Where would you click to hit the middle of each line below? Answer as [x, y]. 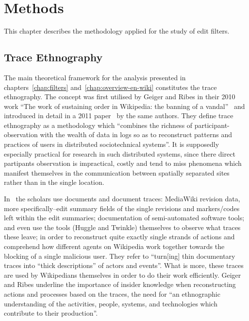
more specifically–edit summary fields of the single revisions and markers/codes [122, 208]
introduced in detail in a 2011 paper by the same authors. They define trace [119, 116]
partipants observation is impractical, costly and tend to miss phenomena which [123, 163]
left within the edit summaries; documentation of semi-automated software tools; [124, 218]
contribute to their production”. [51, 313]
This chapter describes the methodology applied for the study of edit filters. [117, 31]
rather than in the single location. [54, 182]
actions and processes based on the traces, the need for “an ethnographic [112, 294]
